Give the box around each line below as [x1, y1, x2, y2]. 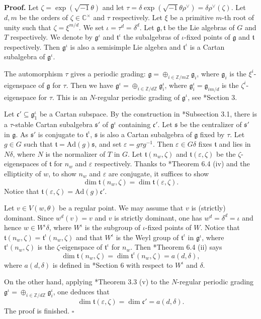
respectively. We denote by [10, 32, 93, 42]
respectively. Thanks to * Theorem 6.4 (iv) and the [95, 158, 250, 169]
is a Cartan [190, 41, 225, 52]
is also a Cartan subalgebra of [100, 129, 192, 139]
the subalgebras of [123, 32, 180, 42]
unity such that [4, 22, 51, 32]
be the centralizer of [180, 119, 242, 129]
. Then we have [66, 79, 114, 90]
